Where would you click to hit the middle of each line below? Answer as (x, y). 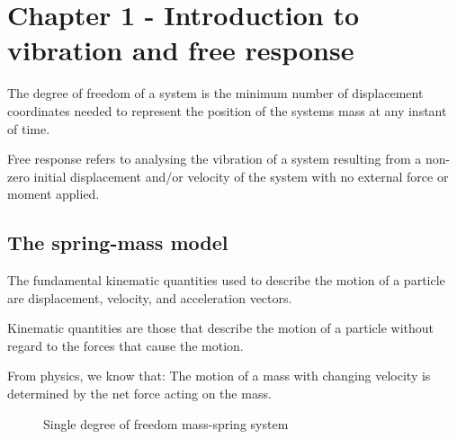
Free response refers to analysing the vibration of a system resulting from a (215, 159)
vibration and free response (181, 50)
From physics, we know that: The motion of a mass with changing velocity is (219, 376)
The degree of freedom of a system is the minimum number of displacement (215, 93)
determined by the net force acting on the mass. (139, 394)
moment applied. (54, 194)
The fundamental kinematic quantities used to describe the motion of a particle (226, 280)
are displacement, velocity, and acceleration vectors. (150, 297)
